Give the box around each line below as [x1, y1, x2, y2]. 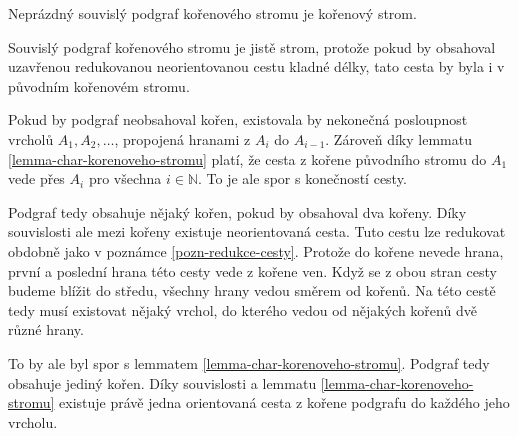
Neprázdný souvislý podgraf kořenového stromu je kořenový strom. [8, 3, 417, 23]
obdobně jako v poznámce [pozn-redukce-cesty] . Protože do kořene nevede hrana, [8, 240, 504, 261]
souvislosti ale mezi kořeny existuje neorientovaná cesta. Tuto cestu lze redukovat [8, 221, 506, 242]
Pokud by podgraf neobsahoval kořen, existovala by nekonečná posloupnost [8, 109, 468, 130]
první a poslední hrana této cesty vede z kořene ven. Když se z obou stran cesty [8, 260, 497, 281]
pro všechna [88, 168, 162, 189]
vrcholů [8, 128, 54, 149]
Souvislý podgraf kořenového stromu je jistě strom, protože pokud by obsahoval [8, 36, 496, 57]
